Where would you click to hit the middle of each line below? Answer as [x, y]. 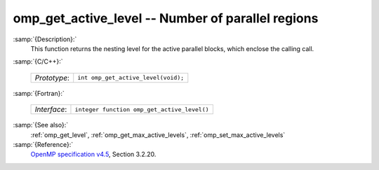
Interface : [51, 110]
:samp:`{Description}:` [45, 39]
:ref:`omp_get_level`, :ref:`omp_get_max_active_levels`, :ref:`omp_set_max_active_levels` [158, 135]
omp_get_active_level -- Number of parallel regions [166, 18]
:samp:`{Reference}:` [43, 144]
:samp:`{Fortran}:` [39, 93]
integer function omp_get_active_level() [142, 109]
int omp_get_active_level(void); [131, 78]
